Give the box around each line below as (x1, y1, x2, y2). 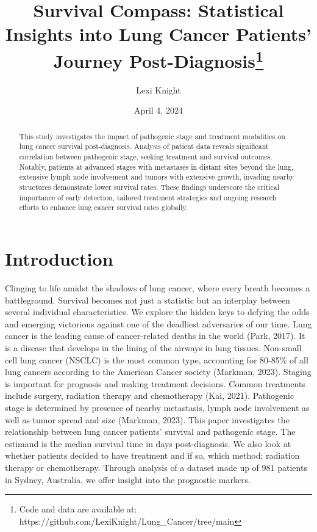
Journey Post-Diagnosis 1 (53, 45, 264, 73)
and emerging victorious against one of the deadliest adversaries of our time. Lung (5, 317, 312, 330)
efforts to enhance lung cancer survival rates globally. (19, 202, 188, 213)
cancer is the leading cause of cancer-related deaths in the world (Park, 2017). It (5, 329, 305, 342)
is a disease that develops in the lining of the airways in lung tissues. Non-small (5, 341, 302, 354)
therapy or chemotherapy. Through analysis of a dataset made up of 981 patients (5, 461, 307, 473)
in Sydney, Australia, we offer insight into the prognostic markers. (5, 473, 251, 486)
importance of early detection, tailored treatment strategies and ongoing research (19, 192, 277, 202)
